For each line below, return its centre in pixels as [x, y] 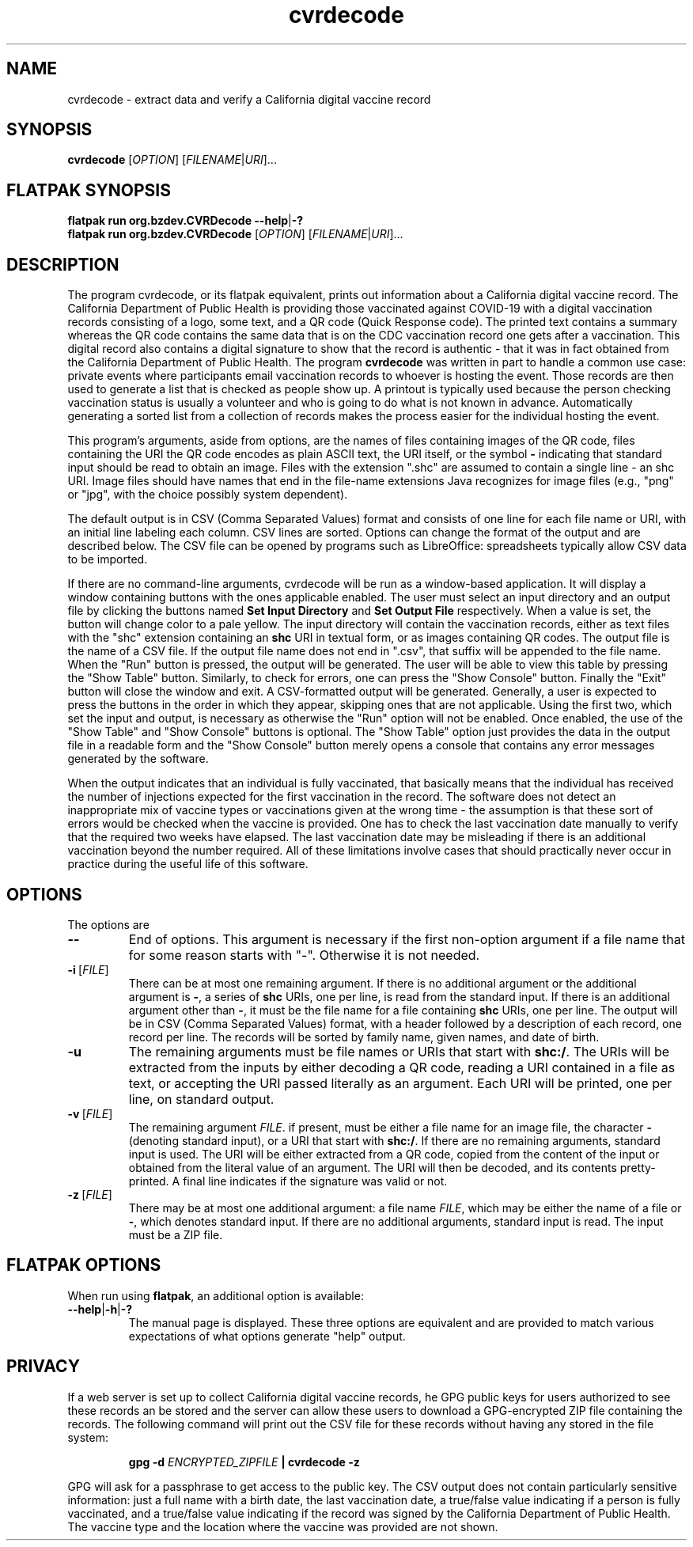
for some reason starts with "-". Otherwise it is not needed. [304, 955]
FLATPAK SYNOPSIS [89, 190]
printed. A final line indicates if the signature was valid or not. [288, 1181]
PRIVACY [43, 1367]
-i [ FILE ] [88, 969]
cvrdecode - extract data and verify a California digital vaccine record [249, 99]
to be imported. [108, 559]
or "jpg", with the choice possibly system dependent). [208, 495]
